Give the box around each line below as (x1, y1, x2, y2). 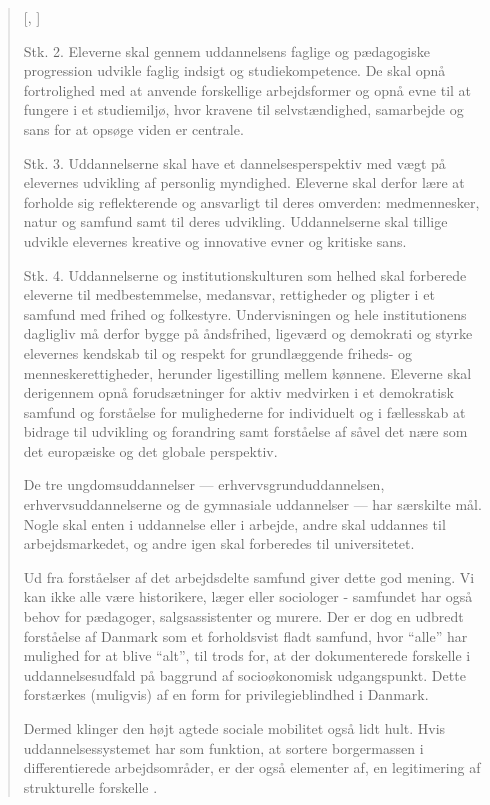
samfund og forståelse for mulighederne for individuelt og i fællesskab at (23, 401, 466, 422)
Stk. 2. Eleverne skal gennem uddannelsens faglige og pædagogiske (23, 40, 430, 61)
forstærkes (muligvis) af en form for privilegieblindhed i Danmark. (23, 684, 429, 705)
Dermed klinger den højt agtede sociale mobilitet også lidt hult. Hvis (23, 718, 446, 738)
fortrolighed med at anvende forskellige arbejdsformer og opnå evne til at (23, 79, 472, 100)
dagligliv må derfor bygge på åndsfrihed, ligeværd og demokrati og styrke (23, 323, 473, 344)
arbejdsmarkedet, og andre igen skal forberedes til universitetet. (23, 533, 415, 554)
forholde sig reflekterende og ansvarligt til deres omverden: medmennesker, (23, 191, 480, 212)
